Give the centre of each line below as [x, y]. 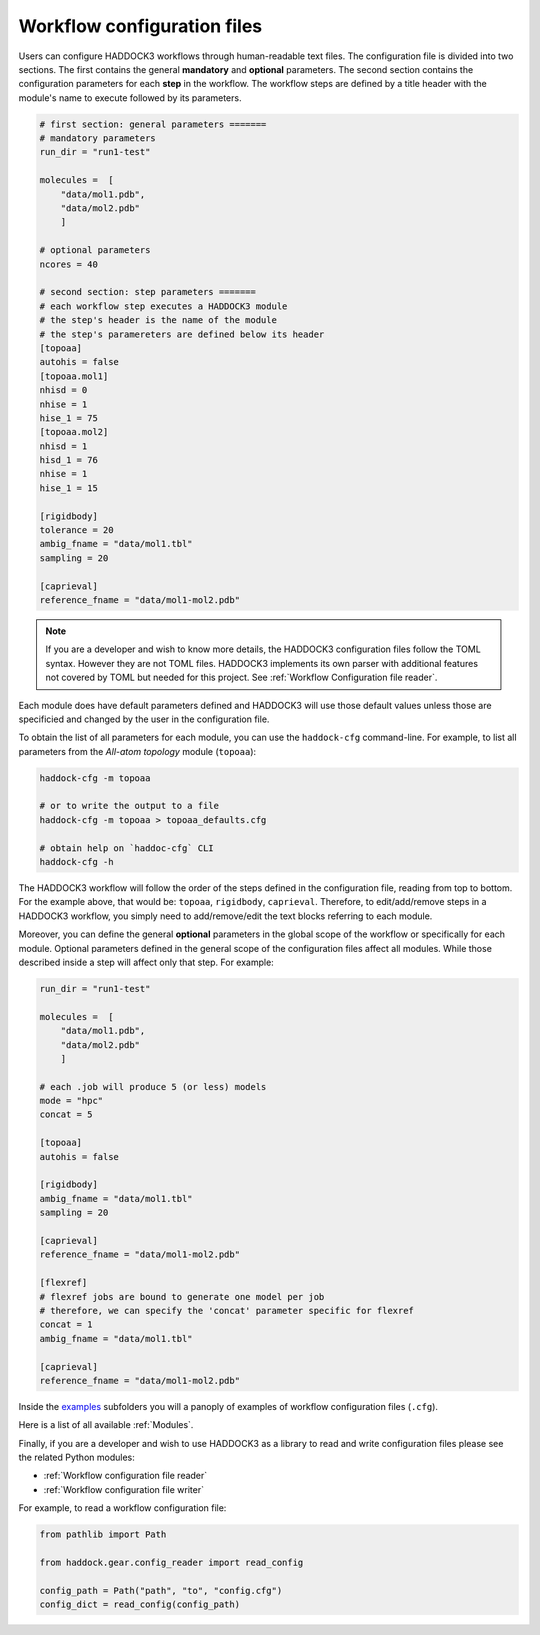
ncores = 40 [69, 264]
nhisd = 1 [63, 446]
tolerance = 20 [76, 530]
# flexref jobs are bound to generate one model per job [182, 1296]
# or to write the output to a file [129, 806]
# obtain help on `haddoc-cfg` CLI [126, 848]
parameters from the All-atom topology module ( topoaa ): [137, 751]
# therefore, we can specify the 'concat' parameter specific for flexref [227, 1310]
